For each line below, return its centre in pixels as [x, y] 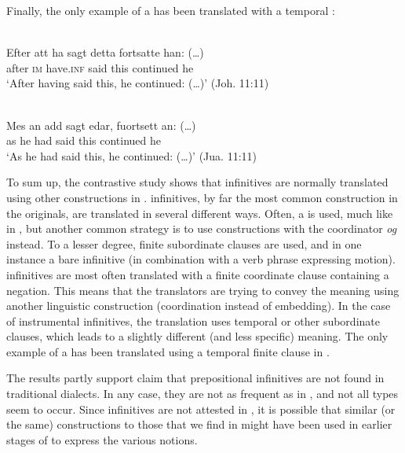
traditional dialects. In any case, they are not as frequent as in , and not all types [202, 394]
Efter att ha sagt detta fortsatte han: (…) [105, 52]
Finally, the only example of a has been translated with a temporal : [171, 10]
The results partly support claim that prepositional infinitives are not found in [195, 378]
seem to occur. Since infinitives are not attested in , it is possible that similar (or [201, 409]
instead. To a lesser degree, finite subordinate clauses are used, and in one [184, 243]
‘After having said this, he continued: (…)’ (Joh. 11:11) [138, 83]
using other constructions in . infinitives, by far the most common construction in [202, 197]
